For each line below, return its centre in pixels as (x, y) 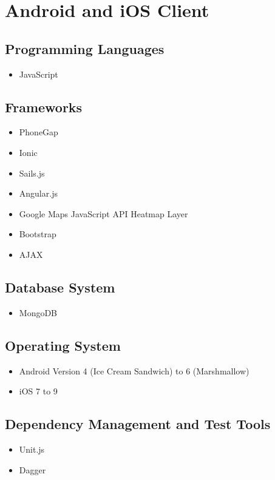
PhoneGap (39, 132)
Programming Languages (85, 48)
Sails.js (32, 173)
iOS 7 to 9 (38, 391)
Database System (60, 287)
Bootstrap (38, 234)
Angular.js (38, 193)
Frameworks (44, 106)
